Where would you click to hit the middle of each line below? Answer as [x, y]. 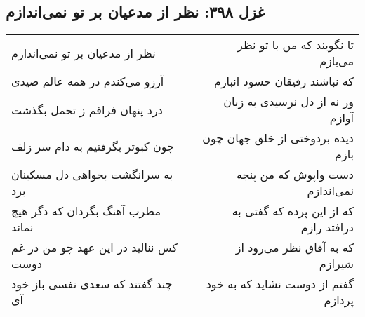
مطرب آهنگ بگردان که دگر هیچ [86, 211]
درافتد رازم [327, 227]
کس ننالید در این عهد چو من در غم [94, 248]
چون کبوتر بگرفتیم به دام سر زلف [93, 146]
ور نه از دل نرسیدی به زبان [288, 102]
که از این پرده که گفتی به [293, 211]
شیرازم [336, 264]
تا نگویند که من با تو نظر [296, 45]
